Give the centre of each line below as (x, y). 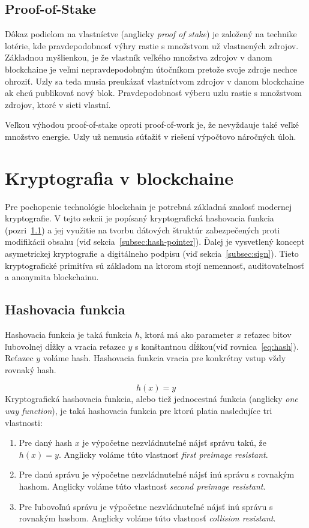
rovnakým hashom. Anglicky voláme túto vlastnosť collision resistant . (147, 518)
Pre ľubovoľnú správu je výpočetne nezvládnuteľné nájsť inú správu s (146, 506)
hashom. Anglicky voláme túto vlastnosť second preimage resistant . (142, 486)
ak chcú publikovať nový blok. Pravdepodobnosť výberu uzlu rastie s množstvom (153, 93)
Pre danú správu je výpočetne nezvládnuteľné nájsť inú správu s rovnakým (157, 474)
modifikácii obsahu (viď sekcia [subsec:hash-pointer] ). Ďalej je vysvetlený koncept (155, 241)
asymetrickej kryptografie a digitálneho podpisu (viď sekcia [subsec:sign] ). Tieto (152, 253)
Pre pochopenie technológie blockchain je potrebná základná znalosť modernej (148, 206)
